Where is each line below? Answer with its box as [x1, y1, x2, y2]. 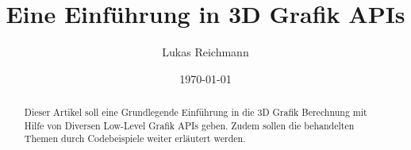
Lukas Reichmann [162, 44, 249, 60]
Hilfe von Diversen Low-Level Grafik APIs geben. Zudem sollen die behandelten [24, 118, 355, 132]
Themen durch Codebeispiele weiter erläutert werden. [24, 132, 246, 145]
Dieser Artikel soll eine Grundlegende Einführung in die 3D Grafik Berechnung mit [24, 106, 367, 119]
